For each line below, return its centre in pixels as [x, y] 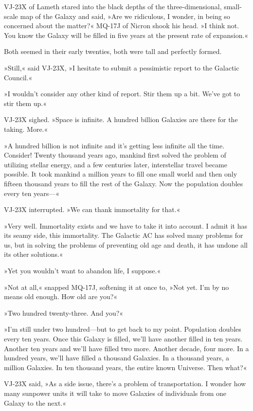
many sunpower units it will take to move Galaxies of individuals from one [115, 393]
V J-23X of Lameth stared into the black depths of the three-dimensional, [113, 6]
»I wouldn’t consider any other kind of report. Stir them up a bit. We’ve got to [122, 94]
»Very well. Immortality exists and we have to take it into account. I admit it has [126, 225]
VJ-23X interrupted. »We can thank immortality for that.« [92, 209]
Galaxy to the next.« [35, 402]
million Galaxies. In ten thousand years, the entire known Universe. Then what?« [126, 367]
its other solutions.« [34, 254]
